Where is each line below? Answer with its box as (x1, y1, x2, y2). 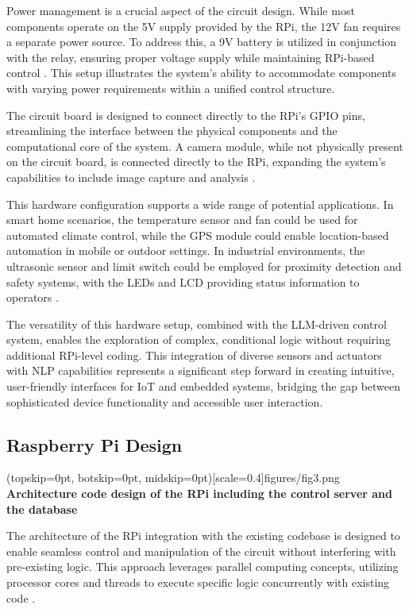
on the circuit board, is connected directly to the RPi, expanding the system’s (6, 153, 386, 170)
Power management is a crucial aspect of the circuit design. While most (6, 2, 355, 18)
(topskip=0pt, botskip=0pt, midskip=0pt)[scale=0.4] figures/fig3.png (6, 469, 340, 486)
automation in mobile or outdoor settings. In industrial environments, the (6, 242, 365, 259)
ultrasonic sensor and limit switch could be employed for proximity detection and (6, 257, 402, 274)
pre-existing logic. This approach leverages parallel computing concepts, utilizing (6, 558, 399, 575)
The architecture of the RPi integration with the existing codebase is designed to (6, 527, 400, 544)
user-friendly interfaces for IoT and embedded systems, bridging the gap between (6, 378, 401, 395)
